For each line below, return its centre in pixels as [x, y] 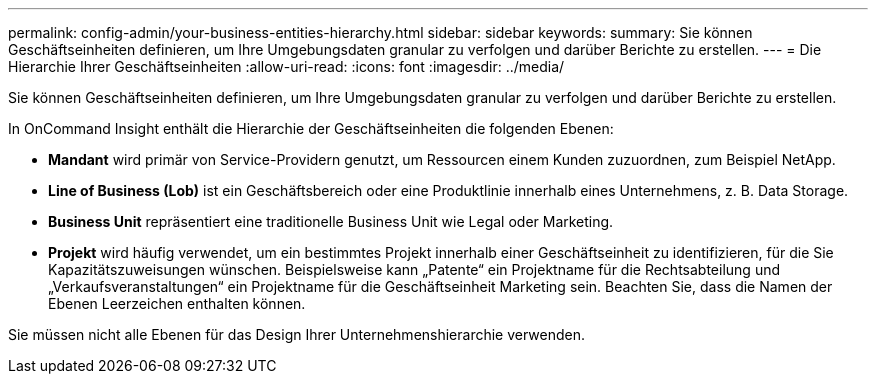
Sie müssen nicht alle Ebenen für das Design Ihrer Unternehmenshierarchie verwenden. [297, 334]
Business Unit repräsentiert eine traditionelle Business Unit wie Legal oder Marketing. [331, 221]
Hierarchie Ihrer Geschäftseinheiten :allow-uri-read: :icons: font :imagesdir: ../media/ [286, 66]
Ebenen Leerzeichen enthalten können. [177, 303]
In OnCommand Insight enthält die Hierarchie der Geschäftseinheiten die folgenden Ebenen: [311, 128]
